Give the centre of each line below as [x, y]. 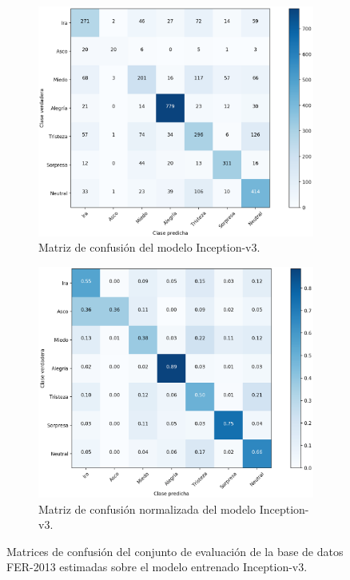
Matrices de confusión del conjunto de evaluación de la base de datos [175, 551]
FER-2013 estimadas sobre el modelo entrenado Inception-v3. [157, 567]
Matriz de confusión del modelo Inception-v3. [149, 247]
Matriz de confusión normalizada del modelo [147, 508]
